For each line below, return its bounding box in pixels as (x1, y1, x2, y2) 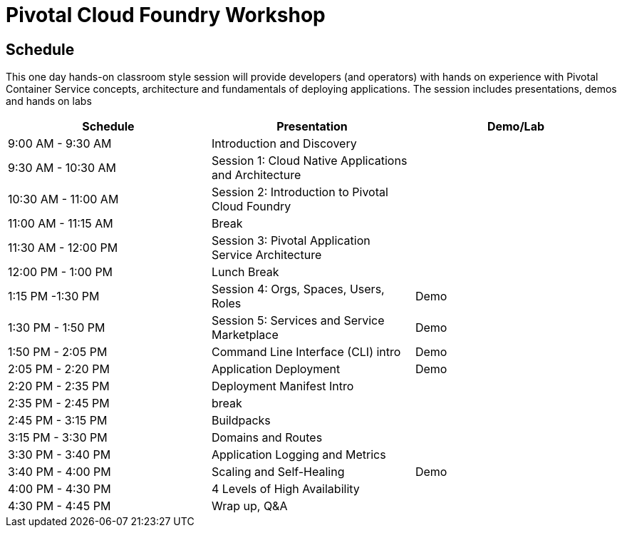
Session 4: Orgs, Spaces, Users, (211, 282, 385, 297)
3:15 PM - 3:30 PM (8, 430, 108, 445)
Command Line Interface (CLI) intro (211, 345, 401, 360)
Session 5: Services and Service (211, 313, 385, 328)
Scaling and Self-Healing (211, 465, 345, 479)
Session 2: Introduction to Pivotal (211, 185, 388, 200)
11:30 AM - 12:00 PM (8, 240, 118, 255)
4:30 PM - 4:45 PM (8, 499, 111, 514)
